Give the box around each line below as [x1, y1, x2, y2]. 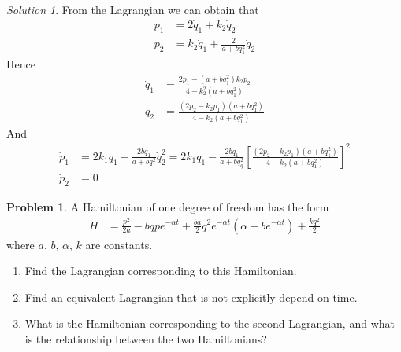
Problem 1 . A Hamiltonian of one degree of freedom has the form [6, 199, 329, 215]
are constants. [85, 236, 153, 252]
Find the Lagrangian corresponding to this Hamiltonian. [24, 262, 297, 279]
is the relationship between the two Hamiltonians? [24, 330, 267, 346]
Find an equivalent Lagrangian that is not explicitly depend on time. [24, 288, 358, 305]
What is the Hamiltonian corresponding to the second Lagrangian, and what [24, 315, 395, 332]
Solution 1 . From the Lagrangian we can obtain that [6, 2, 259, 17]
